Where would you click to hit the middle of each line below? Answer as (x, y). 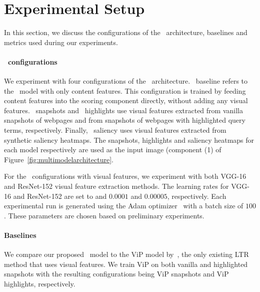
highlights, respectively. (40, 283)
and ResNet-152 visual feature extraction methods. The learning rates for (116, 186)
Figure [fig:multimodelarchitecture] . (59, 159)
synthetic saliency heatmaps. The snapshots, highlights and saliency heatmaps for (129, 139)
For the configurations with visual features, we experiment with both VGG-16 (125, 176)
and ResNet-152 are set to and (60, 196)
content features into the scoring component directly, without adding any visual (126, 100)
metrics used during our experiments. (61, 42)
